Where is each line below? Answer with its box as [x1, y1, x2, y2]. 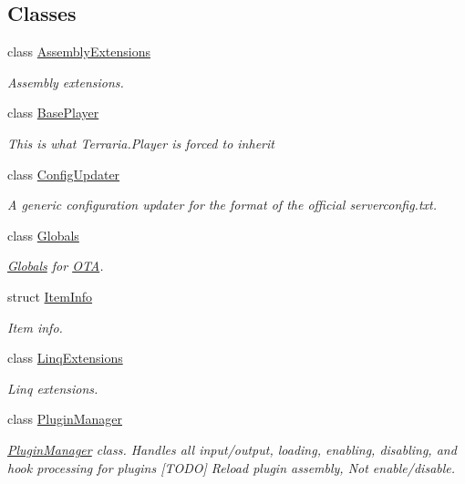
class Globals [7, 225, 79, 244]
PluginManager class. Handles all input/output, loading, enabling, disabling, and [7, 439, 457, 458]
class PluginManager [7, 409, 123, 428]
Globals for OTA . [7, 256, 104, 275]
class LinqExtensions [7, 348, 123, 367]
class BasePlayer [7, 103, 99, 122]
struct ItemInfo [7, 286, 93, 305]
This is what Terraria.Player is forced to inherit [7, 133, 274, 152]
